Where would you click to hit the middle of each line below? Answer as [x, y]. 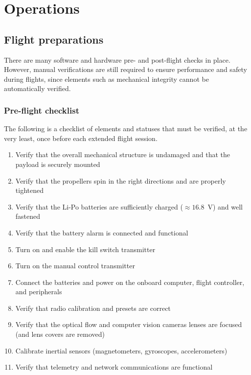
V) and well [225, 206]
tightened [29, 190]
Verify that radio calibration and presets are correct [93, 308]
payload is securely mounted [58, 164]
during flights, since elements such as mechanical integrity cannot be [106, 79]
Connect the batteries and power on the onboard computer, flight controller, [130, 282]
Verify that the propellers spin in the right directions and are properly [121, 180]
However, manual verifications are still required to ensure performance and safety [125, 69]
